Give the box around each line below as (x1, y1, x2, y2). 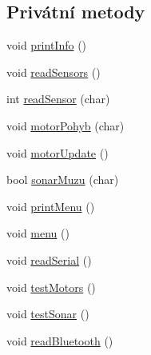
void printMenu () (6, 197, 95, 214)
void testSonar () (6, 305, 89, 322)
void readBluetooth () (6, 332, 113, 349)
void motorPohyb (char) (6, 117, 125, 134)
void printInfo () (6, 37, 87, 54)
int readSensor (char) (6, 90, 110, 107)
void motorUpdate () (6, 144, 109, 161)
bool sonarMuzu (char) (6, 171, 119, 188)
